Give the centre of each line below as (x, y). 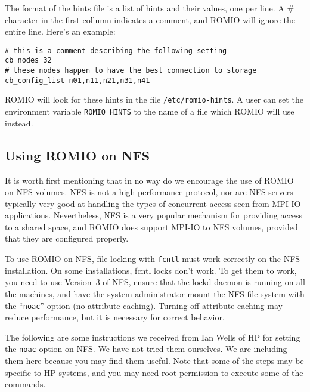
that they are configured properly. (67, 238)
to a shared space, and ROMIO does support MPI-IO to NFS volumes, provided (151, 226)
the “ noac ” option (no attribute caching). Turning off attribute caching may (144, 305)
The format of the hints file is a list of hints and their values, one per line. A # (150, 8)
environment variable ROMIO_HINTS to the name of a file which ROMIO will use (150, 111)
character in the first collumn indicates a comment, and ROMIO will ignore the (150, 19)
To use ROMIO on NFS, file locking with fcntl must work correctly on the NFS (153, 259)
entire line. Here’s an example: (60, 31)
